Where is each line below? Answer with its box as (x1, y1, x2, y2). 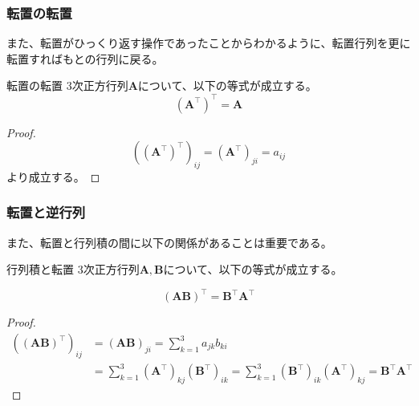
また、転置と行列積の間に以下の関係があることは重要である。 (6, 233, 332, 250)
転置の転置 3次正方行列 (6, 77, 128, 94)
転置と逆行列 (6, 202, 86, 222)
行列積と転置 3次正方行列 (6, 261, 140, 278)
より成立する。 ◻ (6, 168, 100, 185)
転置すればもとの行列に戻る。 (6, 50, 164, 67)
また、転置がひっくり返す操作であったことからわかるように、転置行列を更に (6, 35, 411, 51)
